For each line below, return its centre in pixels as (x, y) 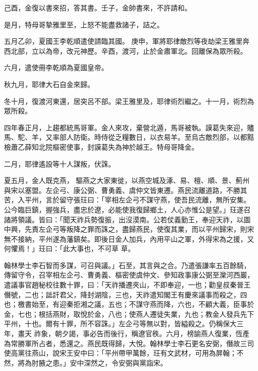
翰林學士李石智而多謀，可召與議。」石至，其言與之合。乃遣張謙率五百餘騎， (127, 265)
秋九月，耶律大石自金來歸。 (49, 84)
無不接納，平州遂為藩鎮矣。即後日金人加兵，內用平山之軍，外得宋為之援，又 (129, 238)
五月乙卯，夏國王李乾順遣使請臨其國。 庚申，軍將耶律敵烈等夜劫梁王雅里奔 (127, 41)
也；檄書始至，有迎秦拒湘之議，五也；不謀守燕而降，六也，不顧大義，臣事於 (129, 304)
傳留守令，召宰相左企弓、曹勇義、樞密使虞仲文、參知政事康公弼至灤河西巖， (129, 275)
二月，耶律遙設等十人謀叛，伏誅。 (60, 163)
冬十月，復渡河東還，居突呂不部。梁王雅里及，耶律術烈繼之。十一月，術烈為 (129, 101)
